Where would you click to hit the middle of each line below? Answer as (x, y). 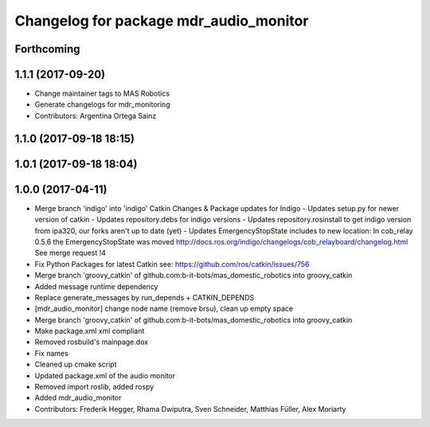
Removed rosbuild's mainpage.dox (92, 342)
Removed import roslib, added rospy (94, 387)
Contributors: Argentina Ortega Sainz (96, 116)
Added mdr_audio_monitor (78, 398)
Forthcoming (47, 49)
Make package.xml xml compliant (90, 331)
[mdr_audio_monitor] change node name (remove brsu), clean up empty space (164, 309)
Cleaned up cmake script (76, 364)
